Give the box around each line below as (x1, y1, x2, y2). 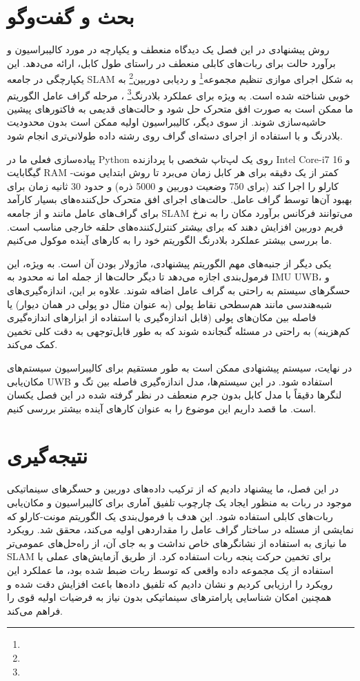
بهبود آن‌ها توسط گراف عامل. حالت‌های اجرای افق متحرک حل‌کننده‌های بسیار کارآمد (7, 192, 352, 207)
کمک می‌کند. (7, 337, 58, 352)
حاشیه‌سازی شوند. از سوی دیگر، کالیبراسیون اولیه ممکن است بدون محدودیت (7, 115, 327, 129)
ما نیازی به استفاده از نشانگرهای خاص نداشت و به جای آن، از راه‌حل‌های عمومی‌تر (7, 535, 347, 550)
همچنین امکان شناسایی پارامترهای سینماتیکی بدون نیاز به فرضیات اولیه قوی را (7, 590, 332, 604)
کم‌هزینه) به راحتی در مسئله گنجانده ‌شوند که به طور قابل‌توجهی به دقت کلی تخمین (7, 323, 350, 338)
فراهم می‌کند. (7, 603, 63, 617)
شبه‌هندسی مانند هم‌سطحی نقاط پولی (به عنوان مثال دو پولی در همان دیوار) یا (7, 296, 332, 311)
